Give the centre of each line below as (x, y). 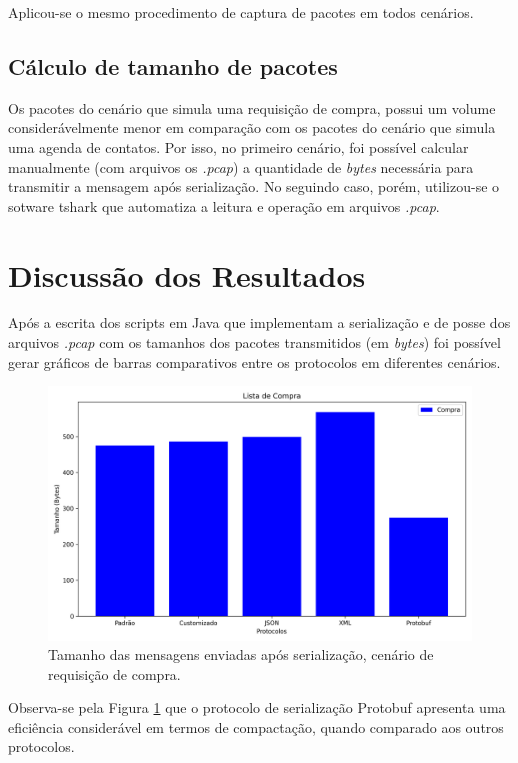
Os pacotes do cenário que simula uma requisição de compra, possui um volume (252, 107)
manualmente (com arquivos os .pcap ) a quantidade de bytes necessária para (241, 166)
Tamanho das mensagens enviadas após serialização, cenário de (241, 654)
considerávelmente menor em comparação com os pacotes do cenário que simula (252, 127)
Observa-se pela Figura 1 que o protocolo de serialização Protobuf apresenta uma (257, 707)
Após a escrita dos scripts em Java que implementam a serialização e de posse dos (259, 322)
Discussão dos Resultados (187, 274)
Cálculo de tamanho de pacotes (173, 65)
